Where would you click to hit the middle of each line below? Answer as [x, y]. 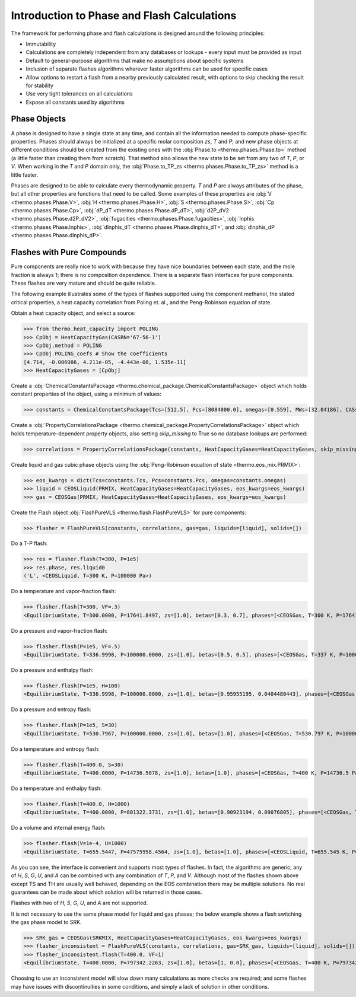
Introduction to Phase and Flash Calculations [124, 15]
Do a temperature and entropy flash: [55, 749]
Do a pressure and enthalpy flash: [52, 670]
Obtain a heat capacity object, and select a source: [73, 313]
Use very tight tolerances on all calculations [79, 94]
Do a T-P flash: [29, 543]
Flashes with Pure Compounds [69, 252]
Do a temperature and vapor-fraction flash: [63, 591]
